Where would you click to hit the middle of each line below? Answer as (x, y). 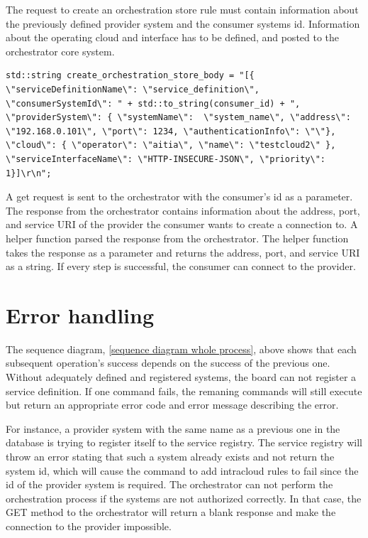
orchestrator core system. (60, 51)
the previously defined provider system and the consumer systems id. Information (183, 23)
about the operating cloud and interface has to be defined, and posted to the (173, 37)
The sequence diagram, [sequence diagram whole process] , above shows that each (181, 349)
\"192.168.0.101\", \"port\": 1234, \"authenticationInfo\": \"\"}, (171, 131)
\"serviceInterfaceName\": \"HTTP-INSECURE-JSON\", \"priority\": (166, 159)
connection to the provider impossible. (89, 526)
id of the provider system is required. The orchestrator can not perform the (169, 484)
